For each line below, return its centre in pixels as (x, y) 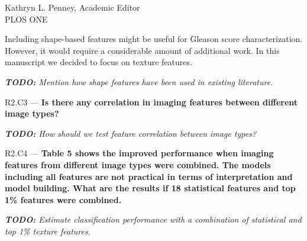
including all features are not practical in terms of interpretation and (149, 176)
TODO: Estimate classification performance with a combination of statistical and (153, 219)
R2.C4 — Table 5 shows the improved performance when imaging (139, 153)
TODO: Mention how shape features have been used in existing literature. (139, 81)
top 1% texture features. (48, 231)
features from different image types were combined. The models (138, 164)
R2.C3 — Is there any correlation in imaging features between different (151, 102)
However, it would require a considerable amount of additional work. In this (142, 50)
